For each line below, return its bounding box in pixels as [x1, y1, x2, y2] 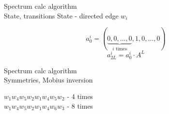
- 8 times [67, 100, 93, 111]
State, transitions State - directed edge [4, 10, 119, 20]
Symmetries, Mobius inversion [4, 75, 93, 85]
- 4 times [67, 91, 93, 101]
